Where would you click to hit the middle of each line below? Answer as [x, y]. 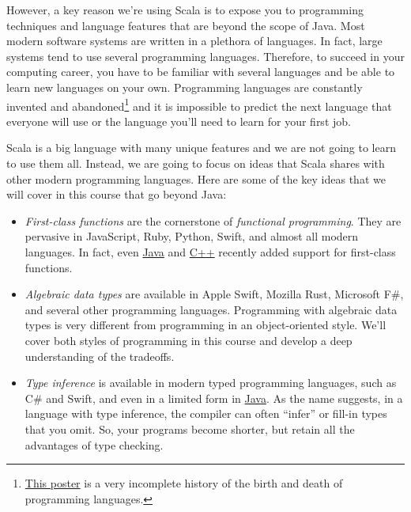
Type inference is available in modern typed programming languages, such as [211, 383]
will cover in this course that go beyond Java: [117, 194]
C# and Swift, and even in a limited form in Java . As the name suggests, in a [214, 398]
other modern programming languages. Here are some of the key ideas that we [196, 178]
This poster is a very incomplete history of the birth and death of [184, 483]
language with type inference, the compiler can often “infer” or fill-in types [206, 413]
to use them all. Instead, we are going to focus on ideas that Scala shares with [196, 163]
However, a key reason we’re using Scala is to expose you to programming [185, 9]
